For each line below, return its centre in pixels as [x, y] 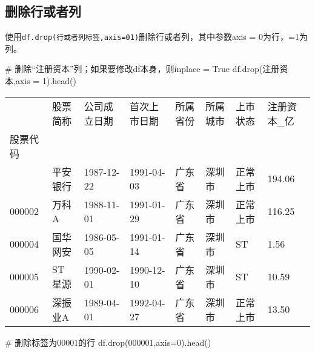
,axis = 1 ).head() [45, 81]
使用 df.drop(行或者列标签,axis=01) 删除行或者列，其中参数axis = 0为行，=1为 [156, 37]
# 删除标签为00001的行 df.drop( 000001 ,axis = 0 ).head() [108, 342]
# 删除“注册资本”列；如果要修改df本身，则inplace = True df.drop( [134, 69]
